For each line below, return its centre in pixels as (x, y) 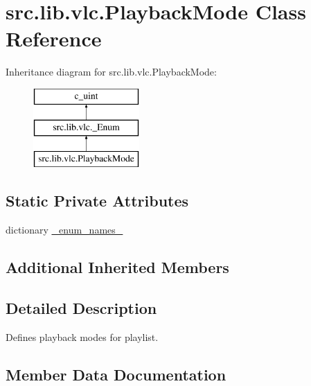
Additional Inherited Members (117, 267)
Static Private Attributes (97, 201)
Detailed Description (81, 307)
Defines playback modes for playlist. (82, 336)
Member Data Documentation (116, 374)
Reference (54, 38)
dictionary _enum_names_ (64, 230)
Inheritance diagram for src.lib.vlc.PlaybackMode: (111, 72)
